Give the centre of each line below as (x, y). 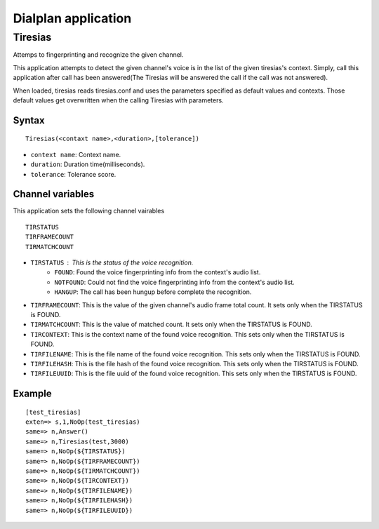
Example (32, 394)
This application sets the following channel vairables (89, 211)
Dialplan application (72, 18)
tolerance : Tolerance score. (73, 174)
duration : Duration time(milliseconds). (88, 164)
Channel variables (54, 194)
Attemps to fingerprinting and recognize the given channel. (98, 55)
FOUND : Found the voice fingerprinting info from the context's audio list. (158, 272)
